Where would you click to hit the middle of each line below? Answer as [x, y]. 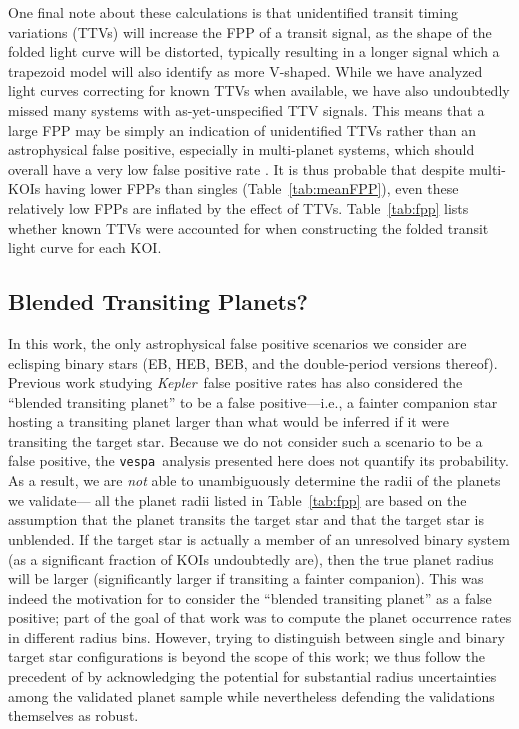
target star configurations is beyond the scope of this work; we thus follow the [246, 656]
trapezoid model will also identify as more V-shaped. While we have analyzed [245, 70]
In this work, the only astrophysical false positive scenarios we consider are [237, 342]
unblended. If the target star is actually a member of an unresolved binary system [259, 538]
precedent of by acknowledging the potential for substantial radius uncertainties [252, 676]
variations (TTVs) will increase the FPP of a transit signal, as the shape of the [250, 31]
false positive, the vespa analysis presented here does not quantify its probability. [258, 460]
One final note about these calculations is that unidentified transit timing [233, 12]
